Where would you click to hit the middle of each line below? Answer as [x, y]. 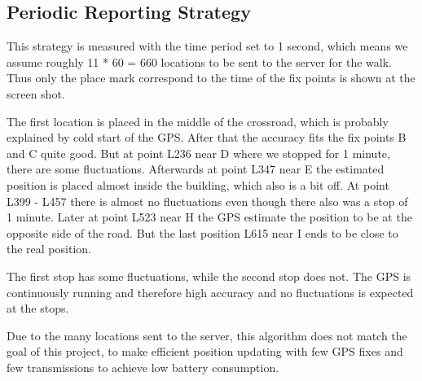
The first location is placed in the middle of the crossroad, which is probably [198, 121]
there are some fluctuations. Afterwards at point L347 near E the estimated [196, 169]
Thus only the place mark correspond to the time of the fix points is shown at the [211, 78]
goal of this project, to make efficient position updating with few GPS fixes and [205, 351]
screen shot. [36, 93]
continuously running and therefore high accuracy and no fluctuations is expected [210, 292]
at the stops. [38, 308]
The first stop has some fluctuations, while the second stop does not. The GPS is [209, 276]
